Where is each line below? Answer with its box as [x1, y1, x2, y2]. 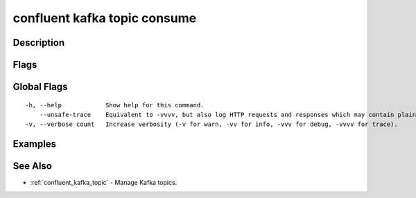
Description [12, 37, 65, 48]
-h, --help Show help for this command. [25, 101, 205, 109]
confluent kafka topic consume [12, 10, 197, 26]
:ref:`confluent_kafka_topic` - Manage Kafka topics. [30, 179, 177, 187]
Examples [12, 138, 57, 150]
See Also [12, 160, 52, 172]
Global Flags [12, 81, 68, 93]
